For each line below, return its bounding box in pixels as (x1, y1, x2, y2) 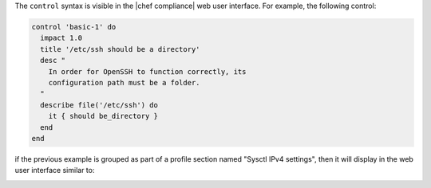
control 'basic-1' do (31, 22, 117, 31)
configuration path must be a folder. (48, 78, 200, 87)
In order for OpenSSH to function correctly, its (48, 67, 247, 76)
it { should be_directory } (48, 112, 159, 121)
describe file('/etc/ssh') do (40, 100, 159, 109)
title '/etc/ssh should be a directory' (40, 45, 200, 53)
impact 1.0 (40, 33, 83, 43)
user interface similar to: (14, 166, 95, 175)
